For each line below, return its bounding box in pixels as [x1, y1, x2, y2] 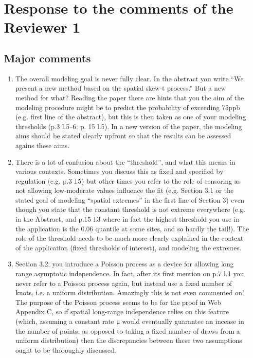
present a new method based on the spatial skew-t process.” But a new [15, 83, 226, 93]
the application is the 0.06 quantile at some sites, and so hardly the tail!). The [15, 223, 249, 233]
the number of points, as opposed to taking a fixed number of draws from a [15, 325, 240, 336]
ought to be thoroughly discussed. [15, 344, 116, 355]
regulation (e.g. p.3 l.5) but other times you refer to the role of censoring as [15, 175, 241, 186]
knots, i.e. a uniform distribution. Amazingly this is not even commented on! [15, 287, 244, 298]
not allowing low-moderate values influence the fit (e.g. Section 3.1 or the [15, 185, 234, 195]
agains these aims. [15, 140, 70, 150]
